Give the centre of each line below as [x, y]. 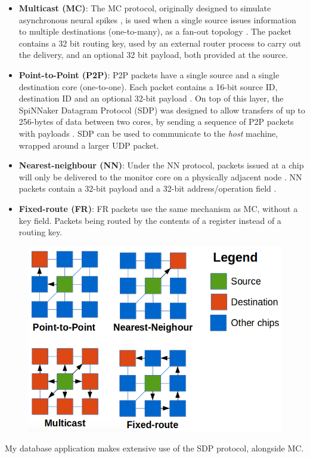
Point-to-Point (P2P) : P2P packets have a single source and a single [149, 74]
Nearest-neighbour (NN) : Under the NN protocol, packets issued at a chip [161, 165]
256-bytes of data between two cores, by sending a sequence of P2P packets [156, 122]
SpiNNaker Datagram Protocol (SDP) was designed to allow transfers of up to [162, 110]
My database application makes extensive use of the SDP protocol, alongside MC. [154, 448]
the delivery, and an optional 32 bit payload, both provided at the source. [153, 55]
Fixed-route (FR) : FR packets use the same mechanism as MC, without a [158, 208]
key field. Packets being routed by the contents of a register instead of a [150, 220]
